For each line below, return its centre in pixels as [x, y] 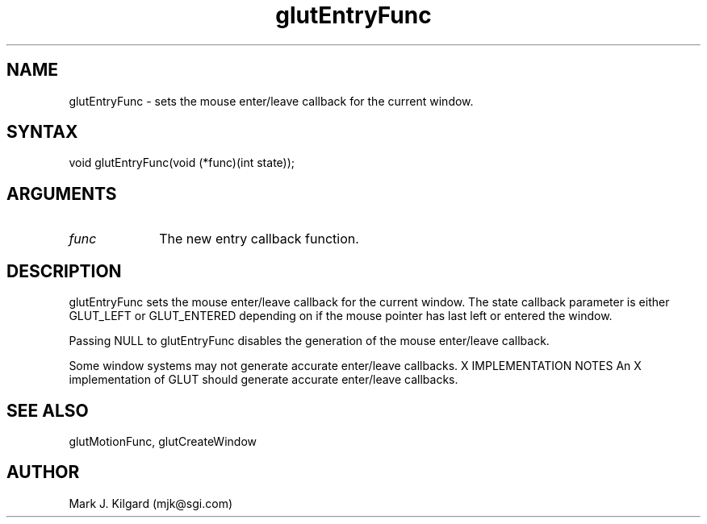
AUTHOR [43, 472]
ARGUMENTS [62, 193]
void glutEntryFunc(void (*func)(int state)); [182, 163]
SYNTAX [42, 132]
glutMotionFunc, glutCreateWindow [163, 441]
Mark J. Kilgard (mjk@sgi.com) [151, 503]
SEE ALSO [48, 410]
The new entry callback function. [259, 239]
